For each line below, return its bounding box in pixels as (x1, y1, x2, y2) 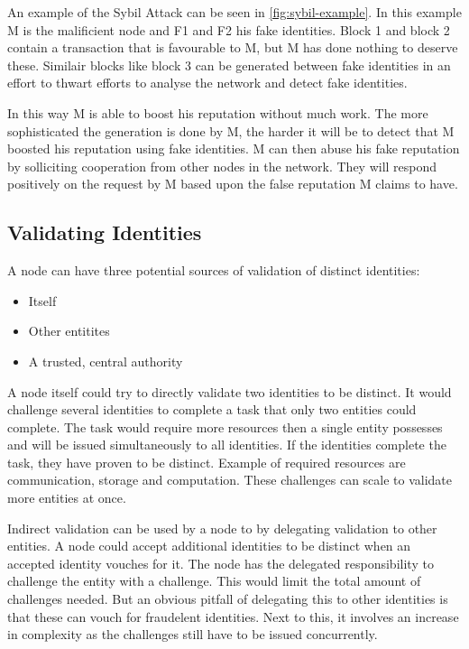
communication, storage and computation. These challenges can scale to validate (7, 470, 453, 489)
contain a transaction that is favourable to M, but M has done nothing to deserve (7, 38, 458, 57)
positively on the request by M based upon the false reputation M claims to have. (7, 174, 458, 193)
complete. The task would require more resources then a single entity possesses (7, 417, 443, 436)
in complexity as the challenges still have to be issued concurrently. (7, 625, 378, 644)
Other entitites (28, 321, 110, 340)
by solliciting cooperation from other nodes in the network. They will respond (7, 156, 437, 175)
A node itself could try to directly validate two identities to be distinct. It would (7, 382, 452, 401)
